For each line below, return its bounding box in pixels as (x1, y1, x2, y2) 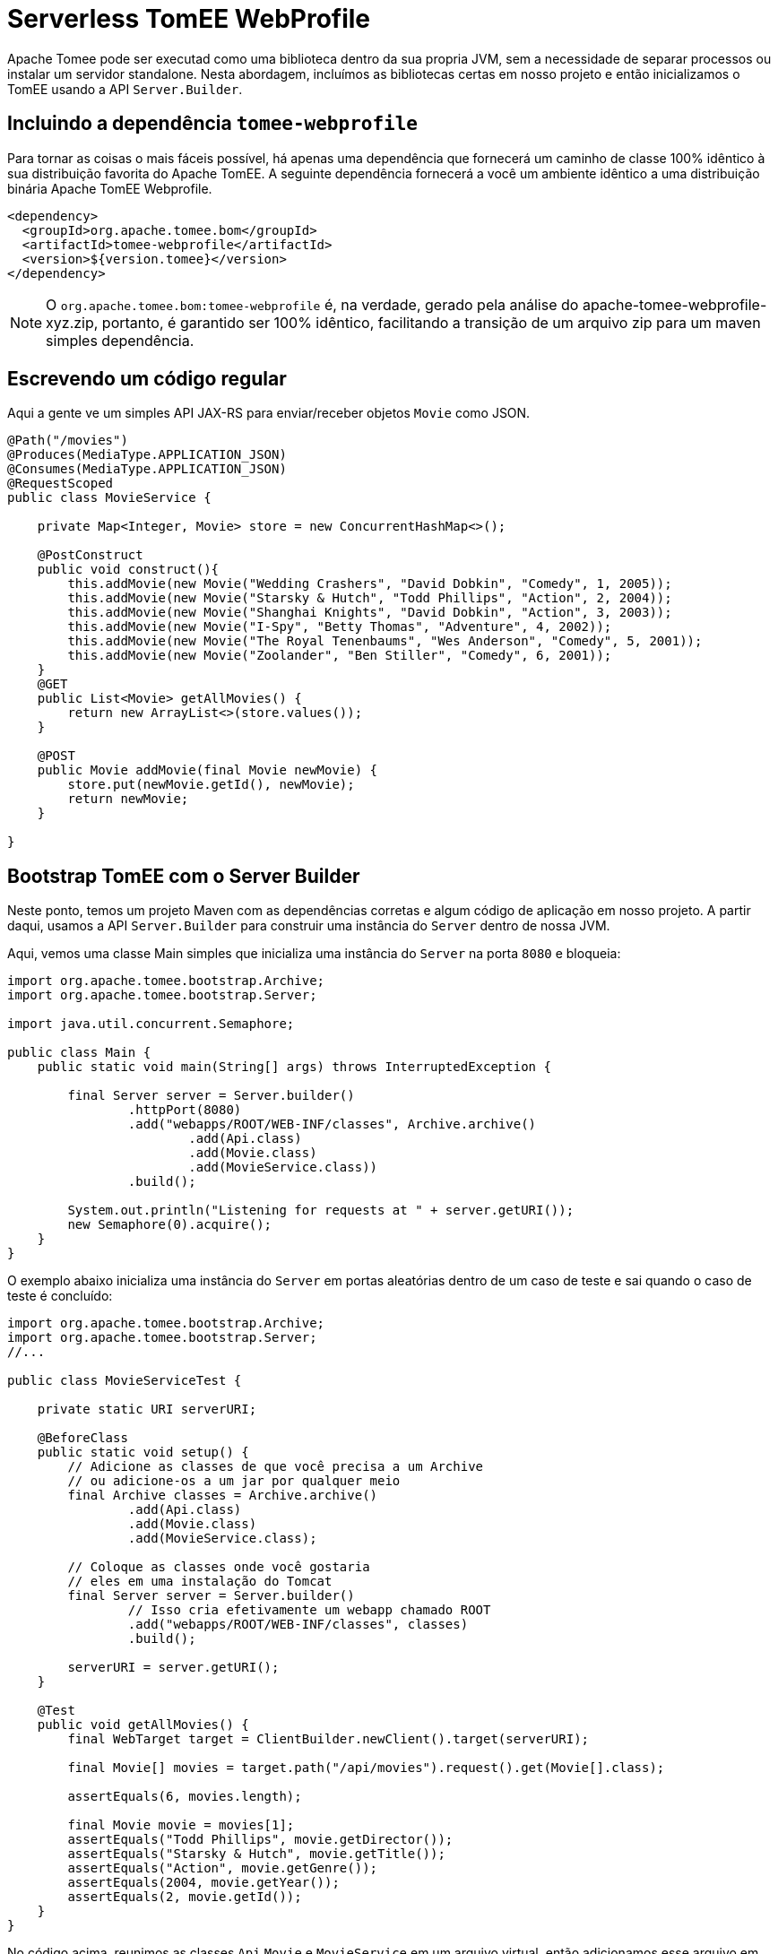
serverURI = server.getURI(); (67, 1660, 280, 1675)
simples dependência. (46, 331, 194, 350)
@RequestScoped (7, 476, 114, 491)
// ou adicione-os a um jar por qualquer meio (67, 1474, 401, 1489)
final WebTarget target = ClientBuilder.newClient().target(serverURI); (67, 1732, 590, 1747)
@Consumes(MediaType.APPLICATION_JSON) (7, 462, 287, 477)
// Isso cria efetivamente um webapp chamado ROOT (127, 1603, 491, 1618)
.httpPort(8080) (127, 1102, 242, 1118)
